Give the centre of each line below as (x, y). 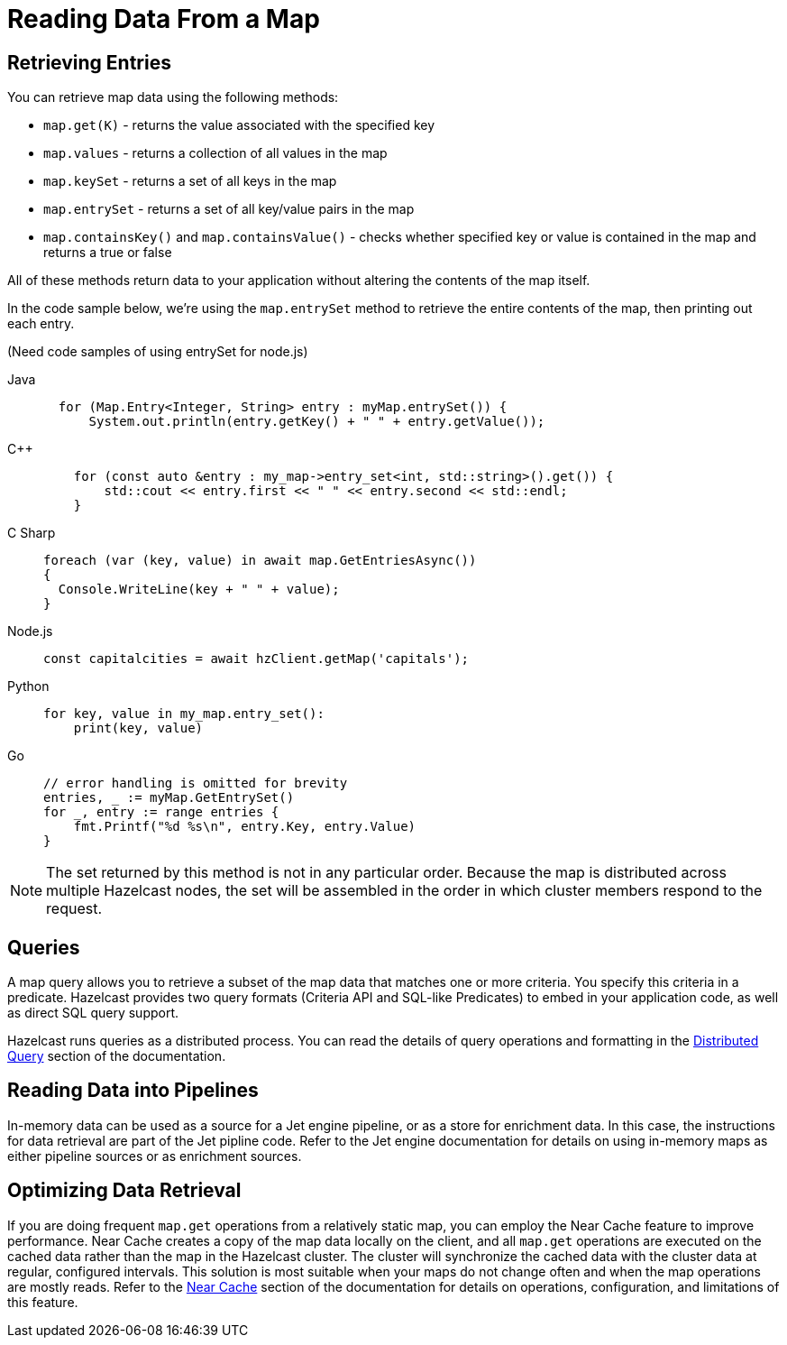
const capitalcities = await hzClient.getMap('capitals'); (256, 659)
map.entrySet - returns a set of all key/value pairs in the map (229, 209)
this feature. (43, 1302)
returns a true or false (108, 253)
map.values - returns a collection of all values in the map (215, 153)
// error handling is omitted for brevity (196, 783)
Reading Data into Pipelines (133, 1091)
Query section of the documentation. (117, 1056)
